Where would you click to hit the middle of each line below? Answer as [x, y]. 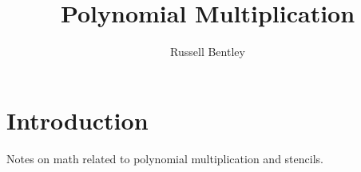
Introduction [77, 120]
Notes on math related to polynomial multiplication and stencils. [165, 158]
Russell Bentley [208, 52]
